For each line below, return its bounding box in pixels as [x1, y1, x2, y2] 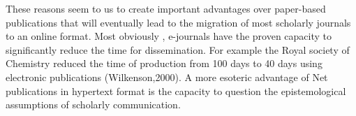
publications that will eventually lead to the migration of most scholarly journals [6, 15, 351, 29]
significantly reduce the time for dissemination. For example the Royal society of [6, 42, 350, 57]
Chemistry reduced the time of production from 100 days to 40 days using [6, 56, 322, 71]
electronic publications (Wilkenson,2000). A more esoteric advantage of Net [6, 69, 328, 84]
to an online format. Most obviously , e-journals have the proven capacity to [6, 29, 332, 43]
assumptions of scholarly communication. [6, 97, 181, 112]
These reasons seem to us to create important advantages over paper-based [6, 1, 326, 15]
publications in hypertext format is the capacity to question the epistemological [6, 83, 346, 98]
